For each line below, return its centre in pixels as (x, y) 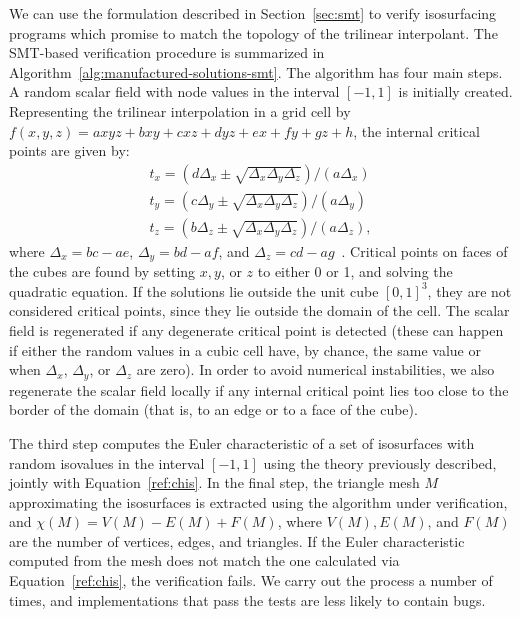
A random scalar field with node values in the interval (174, 91)
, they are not (469, 290)
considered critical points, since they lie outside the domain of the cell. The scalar (259, 310)
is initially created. (455, 91)
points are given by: (69, 150)
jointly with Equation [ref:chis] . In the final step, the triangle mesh (214, 482)
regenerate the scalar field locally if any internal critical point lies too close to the (259, 389)
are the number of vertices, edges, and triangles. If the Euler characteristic (237, 540)
